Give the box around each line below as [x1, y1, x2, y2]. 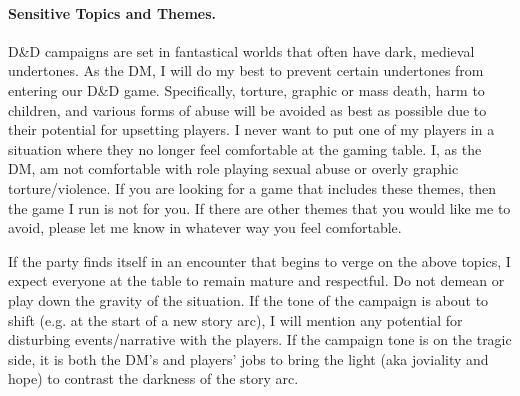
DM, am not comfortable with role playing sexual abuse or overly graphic [8, 158, 459, 179]
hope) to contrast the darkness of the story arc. [8, 368, 299, 389]
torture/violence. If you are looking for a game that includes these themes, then [8, 177, 497, 198]
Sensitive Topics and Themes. [8, 2, 217, 23]
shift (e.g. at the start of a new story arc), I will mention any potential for [8, 309, 463, 330]
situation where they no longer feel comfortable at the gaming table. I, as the [8, 138, 482, 159]
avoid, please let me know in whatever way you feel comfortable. [8, 217, 402, 238]
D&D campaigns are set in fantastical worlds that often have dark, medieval [8, 40, 475, 61]
